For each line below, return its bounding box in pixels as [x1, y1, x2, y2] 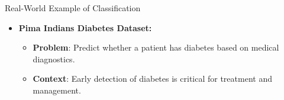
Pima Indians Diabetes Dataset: [18, 21, 152, 34]
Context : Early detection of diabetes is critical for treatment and [33, 72, 272, 85]
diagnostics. [33, 52, 75, 65]
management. [33, 84, 81, 96]
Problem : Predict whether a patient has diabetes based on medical [33, 41, 279, 54]
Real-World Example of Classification [5, 2, 141, 14]
